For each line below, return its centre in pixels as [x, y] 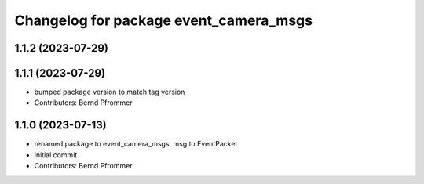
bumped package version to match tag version [110, 92]
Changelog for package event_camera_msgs [164, 20]
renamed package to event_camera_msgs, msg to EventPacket [136, 144]
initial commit [56, 155]
